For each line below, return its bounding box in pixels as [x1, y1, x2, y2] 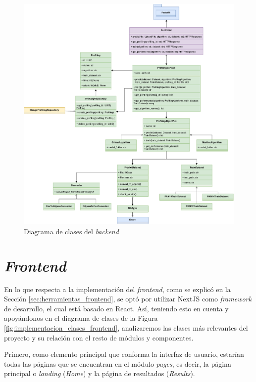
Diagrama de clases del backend [24, 226, 119, 236]
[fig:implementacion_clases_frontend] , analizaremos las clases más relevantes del [4, 322, 248, 333]
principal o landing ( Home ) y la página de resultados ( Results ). [4, 368, 195, 379]
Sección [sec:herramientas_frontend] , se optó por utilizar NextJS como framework [4, 294, 252, 304]
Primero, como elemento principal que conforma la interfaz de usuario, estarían [4, 349, 244, 359]
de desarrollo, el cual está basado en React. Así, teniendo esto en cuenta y [4, 303, 229, 313]
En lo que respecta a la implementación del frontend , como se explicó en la [4, 284, 231, 294]
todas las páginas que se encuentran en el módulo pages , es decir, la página [4, 358, 231, 369]
